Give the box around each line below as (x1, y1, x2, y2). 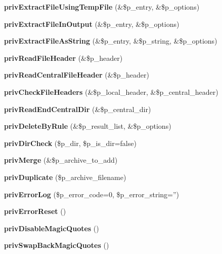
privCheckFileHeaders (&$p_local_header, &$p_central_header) (4, 86, 218, 97)
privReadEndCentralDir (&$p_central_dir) (4, 103, 151, 114)
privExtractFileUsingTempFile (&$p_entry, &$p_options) (4, 2, 200, 12)
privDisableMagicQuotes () (4, 223, 99, 233)
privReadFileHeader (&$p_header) (4, 52, 123, 63)
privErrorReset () (4, 206, 66, 216)
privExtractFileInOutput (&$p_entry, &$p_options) (4, 18, 180, 29)
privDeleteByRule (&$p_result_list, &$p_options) (4, 121, 171, 131)
